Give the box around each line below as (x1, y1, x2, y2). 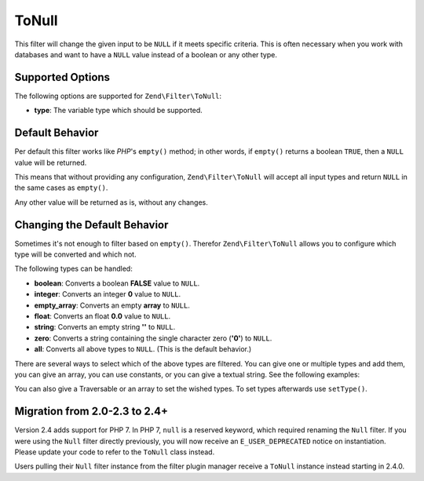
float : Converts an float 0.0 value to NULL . (34, 311, 171, 321)
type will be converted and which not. (14, 250, 137, 259)
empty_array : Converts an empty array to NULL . (34, 301, 190, 310)
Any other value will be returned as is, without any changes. (14, 197, 208, 207)
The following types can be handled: (14, 264, 133, 274)
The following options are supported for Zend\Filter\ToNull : (14, 91, 222, 100)
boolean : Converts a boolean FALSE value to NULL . (34, 279, 200, 288)
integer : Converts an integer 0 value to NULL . (34, 290, 181, 299)
